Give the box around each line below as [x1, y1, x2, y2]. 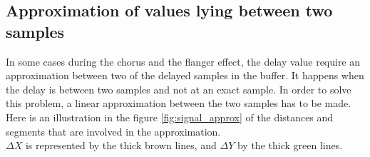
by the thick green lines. [237, 138, 343, 153]
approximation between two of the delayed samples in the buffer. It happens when [6, 68, 364, 83]
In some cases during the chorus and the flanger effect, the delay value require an [6, 54, 361, 69]
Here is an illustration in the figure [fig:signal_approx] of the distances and [6, 109, 334, 124]
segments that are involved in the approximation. [6, 123, 221, 138]
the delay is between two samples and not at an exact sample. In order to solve [6, 81, 351, 96]
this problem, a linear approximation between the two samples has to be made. [6, 96, 351, 111]
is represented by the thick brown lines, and [25, 138, 217, 153]
